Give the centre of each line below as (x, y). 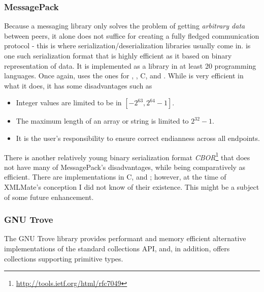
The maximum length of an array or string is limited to (102, 121)
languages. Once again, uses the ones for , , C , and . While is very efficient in (124, 76)
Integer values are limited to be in (69, 103)
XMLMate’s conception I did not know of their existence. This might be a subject (132, 187)
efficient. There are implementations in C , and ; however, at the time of (115, 177)
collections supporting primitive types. (64, 258)
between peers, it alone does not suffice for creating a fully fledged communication (132, 35)
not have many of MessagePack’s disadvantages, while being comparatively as (125, 167)
